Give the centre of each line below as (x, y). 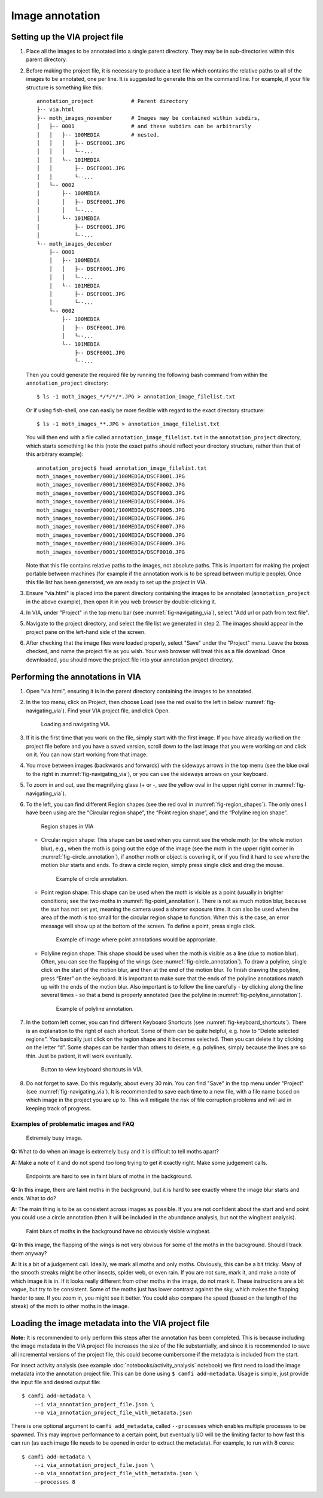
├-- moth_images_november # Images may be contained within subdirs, (149, 118)
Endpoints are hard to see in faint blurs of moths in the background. (109, 1176)
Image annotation (56, 16)
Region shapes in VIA (67, 826)
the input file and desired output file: (56, 1382)
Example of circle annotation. (92, 878)
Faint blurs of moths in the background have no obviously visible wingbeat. (118, 1231)
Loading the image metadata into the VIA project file (110, 1323)
